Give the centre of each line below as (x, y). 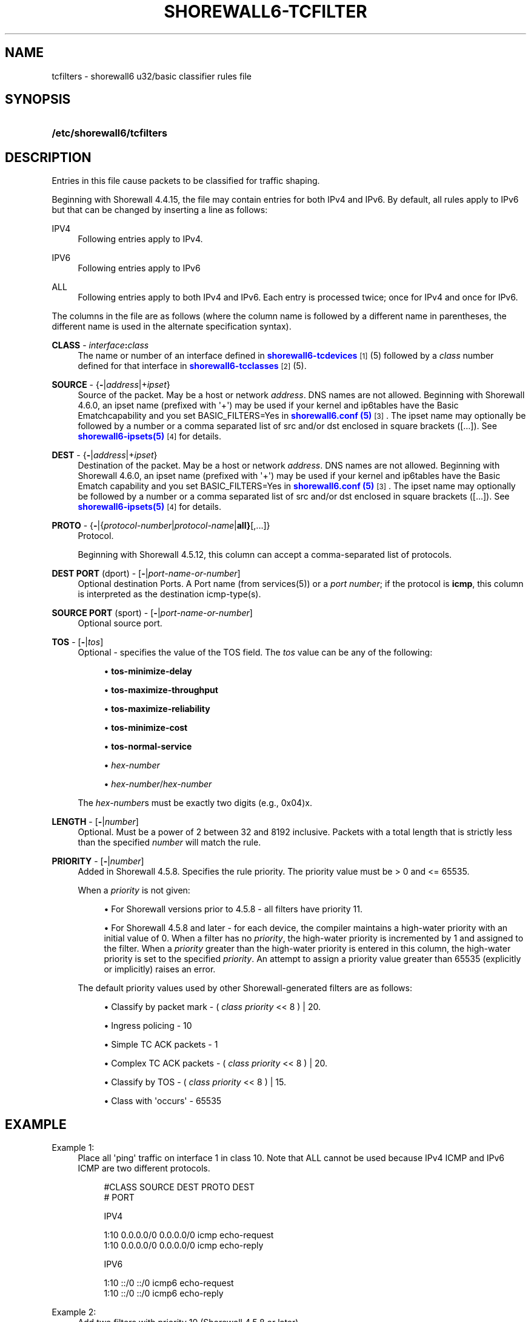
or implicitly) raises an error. (160, 969)
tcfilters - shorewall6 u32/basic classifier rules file (152, 76)
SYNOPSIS (38, 100)
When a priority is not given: (134, 890)
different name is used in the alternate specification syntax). (172, 327)
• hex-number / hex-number (158, 784)
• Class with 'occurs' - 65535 (163, 1101)
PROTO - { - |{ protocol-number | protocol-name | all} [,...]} (161, 526)
